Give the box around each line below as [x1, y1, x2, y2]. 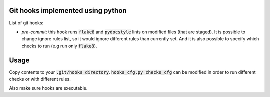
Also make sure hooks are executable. [9, 85, 88, 91]
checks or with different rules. [9, 76, 71, 82]
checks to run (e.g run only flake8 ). [21, 43, 97, 49]
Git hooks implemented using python [9, 6, 127, 15]
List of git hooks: [9, 20, 44, 26]
